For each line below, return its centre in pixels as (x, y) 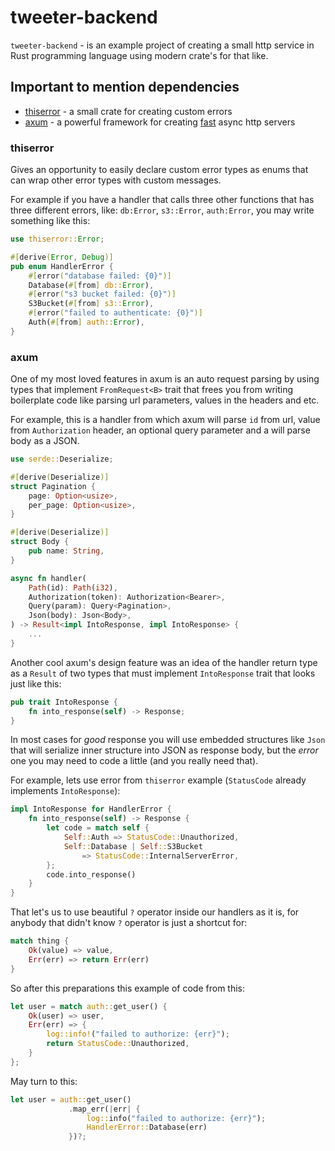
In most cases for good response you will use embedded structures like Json (168, 740)
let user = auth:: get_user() (71, 1099)
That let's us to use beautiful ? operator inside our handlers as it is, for (155, 912)
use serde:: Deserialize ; (62, 459)
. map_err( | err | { (104, 1109)
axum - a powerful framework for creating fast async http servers (160, 122)
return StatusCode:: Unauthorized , (118, 1044)
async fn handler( (48, 578)
